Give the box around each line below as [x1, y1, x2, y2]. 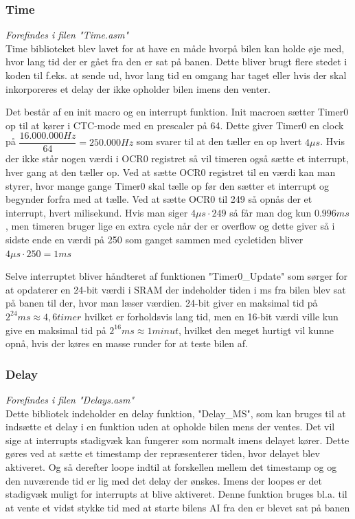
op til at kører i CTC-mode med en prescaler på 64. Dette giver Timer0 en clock [5, 118, 344, 132]
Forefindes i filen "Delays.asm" [5, 392, 135, 406]
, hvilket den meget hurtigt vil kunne [179, 322, 334, 337]
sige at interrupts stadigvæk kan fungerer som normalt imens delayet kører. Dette [5, 432, 350, 447]
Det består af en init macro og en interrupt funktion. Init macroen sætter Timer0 [5, 104, 349, 119]
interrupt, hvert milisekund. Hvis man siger [5, 205, 188, 219]
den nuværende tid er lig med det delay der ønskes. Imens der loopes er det [5, 473, 322, 487]
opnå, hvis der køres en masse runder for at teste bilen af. [5, 336, 248, 351]
